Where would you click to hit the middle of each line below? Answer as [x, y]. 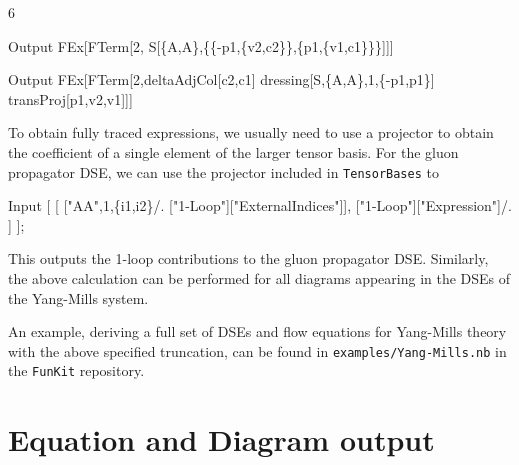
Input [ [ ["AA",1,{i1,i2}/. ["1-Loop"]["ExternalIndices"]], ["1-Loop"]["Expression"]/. [260, 205]
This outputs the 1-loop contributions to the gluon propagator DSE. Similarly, [248, 258]
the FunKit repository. [76, 370]
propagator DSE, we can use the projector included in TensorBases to [223, 171]
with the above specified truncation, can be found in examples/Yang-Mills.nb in [257, 350]
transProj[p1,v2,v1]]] [70, 98]
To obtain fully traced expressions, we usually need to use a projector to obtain [251, 132]
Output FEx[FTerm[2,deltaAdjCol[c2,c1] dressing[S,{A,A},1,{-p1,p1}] [221, 79]
